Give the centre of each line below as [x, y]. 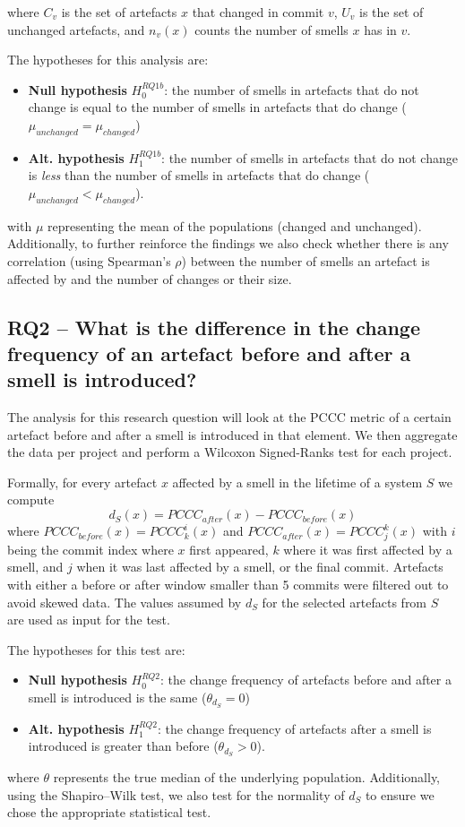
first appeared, [229, 549]
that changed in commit [258, 12]
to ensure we [400, 794]
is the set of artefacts [119, 12]
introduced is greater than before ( [123, 746]
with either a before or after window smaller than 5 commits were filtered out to [228, 584]
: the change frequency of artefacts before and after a [306, 680]
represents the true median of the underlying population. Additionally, [247, 777]
